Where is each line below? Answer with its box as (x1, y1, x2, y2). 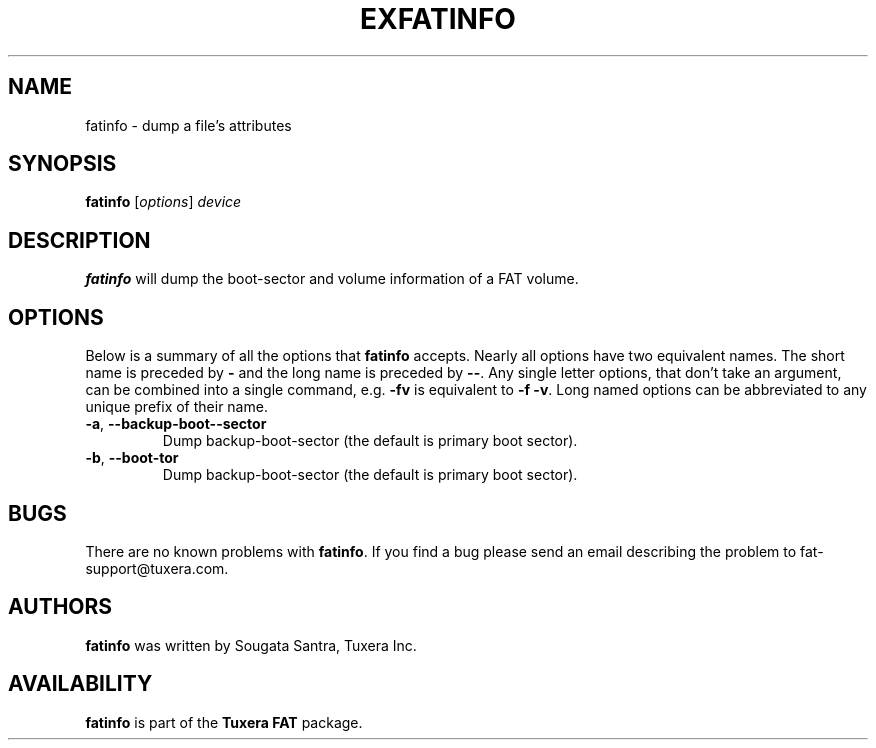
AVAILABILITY (8, 671, 153, 697)
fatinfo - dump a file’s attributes (85, 116, 292, 134)
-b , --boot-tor (85, 449, 179, 467)
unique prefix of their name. (85, 398, 268, 416)
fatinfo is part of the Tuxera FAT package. (85, 713, 363, 731)
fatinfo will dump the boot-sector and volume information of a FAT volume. (85, 270, 579, 288)
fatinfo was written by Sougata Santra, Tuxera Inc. (85, 636, 417, 654)
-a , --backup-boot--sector (85, 415, 267, 433)
